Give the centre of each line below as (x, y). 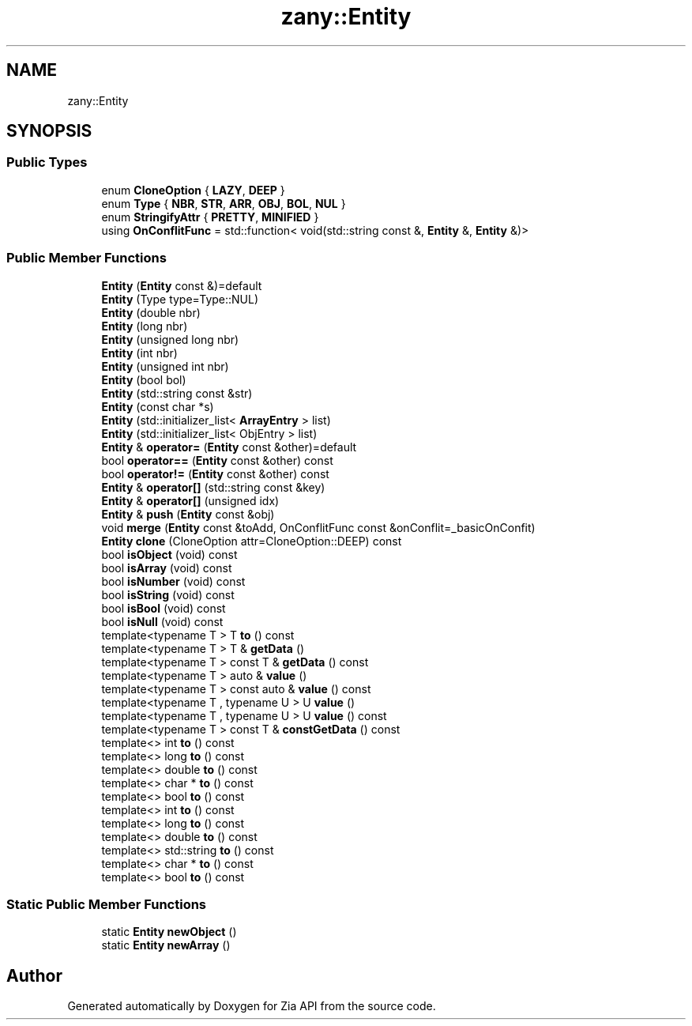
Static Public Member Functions (107, 904)
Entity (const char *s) (158, 406)
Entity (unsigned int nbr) (165, 366)
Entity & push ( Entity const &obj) (188, 514)
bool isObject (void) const (169, 554)
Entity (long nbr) (145, 326)
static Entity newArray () (166, 945)
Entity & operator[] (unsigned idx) (190, 500)
